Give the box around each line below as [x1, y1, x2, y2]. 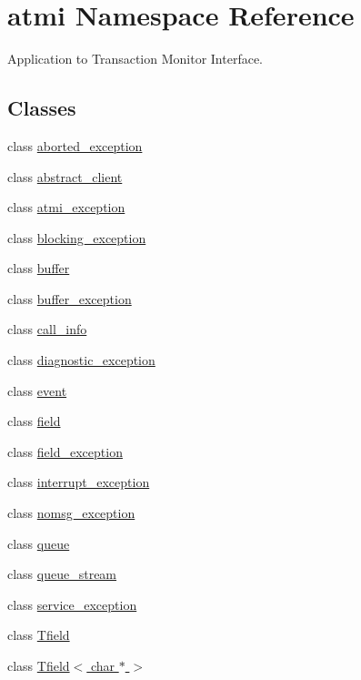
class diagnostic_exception [7, 350, 155, 370]
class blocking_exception [7, 228, 146, 247]
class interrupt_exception [7, 472, 150, 492]
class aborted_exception [7, 136, 143, 155]
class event [7, 381, 67, 400]
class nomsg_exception [7, 503, 135, 523]
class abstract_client [7, 167, 123, 186]
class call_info [7, 320, 87, 339]
